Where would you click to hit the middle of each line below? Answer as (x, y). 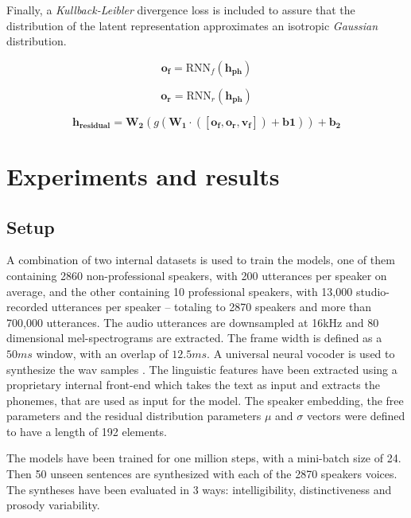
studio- (372, 291)
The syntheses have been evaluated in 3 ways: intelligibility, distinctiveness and (199, 489)
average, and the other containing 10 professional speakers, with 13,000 (180, 291)
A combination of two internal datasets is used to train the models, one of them (201, 260)
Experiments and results (143, 175)
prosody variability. (53, 505)
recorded (27, 307)
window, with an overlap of (102, 353)
